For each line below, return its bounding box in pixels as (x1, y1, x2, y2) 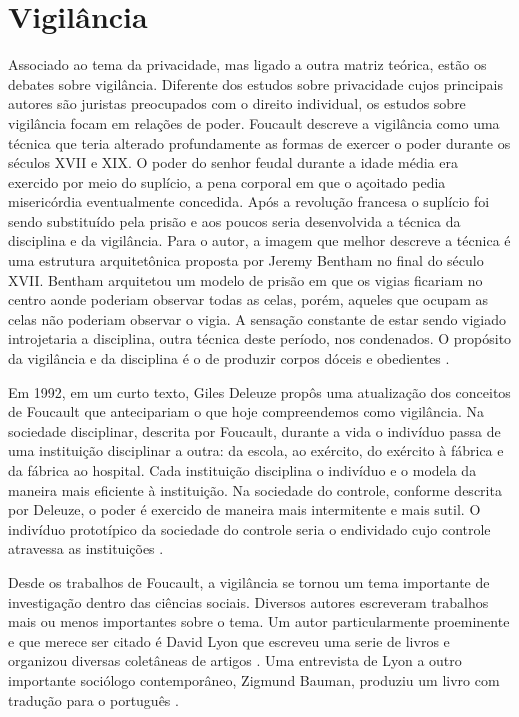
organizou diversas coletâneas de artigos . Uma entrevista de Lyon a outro (8, 650, 462, 671)
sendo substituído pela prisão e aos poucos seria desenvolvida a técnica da (8, 210, 461, 231)
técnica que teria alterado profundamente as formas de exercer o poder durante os (8, 132, 511, 153)
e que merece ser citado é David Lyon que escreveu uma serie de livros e (8, 630, 450, 651)
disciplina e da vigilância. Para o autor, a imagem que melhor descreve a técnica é (8, 230, 511, 251)
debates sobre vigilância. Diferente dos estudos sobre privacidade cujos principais (8, 73, 503, 94)
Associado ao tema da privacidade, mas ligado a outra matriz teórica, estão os (8, 54, 487, 75)
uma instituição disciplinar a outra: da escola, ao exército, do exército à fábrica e (8, 440, 504, 461)
